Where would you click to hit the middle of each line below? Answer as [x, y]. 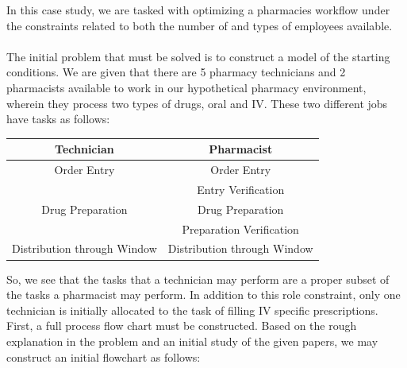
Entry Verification [241, 189]
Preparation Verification [240, 229]
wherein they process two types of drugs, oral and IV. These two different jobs [197, 103]
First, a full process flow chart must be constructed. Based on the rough [182, 325]
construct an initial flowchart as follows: [104, 356]
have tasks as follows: [58, 119]
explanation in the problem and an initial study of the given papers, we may [192, 341]
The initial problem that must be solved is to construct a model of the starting [198, 56]
